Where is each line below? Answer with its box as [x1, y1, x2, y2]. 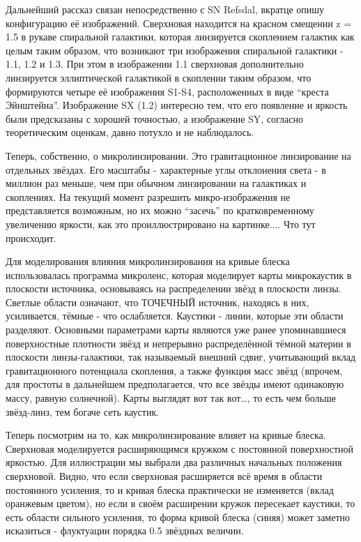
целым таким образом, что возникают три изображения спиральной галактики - [6, 43, 344, 57]
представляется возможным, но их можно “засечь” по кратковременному [6, 203, 314, 218]
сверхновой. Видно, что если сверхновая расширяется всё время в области [6, 469, 323, 483]
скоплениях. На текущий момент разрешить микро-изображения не [6, 189, 291, 204]
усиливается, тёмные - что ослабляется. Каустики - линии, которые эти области [6, 308, 344, 323]
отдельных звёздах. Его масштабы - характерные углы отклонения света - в [6, 162, 326, 176]
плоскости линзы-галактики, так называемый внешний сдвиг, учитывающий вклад [6, 349, 356, 364]
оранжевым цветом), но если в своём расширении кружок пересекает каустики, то [6, 496, 355, 511]
